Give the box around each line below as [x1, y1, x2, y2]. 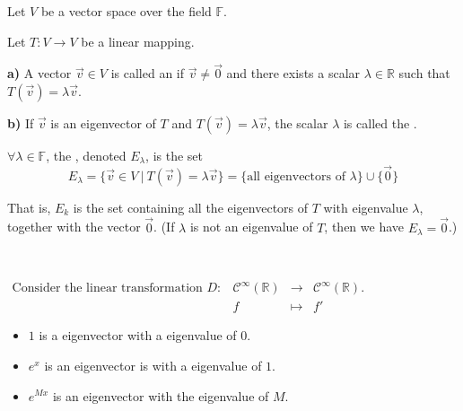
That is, [7, 197, 51, 216]
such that [398, 64, 450, 83]
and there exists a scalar [226, 64, 361, 83]
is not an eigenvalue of [189, 217, 313, 236]
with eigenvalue [323, 197, 408, 216]
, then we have [324, 217, 404, 236]
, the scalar [266, 114, 328, 132]
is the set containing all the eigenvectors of [73, 197, 309, 216]
